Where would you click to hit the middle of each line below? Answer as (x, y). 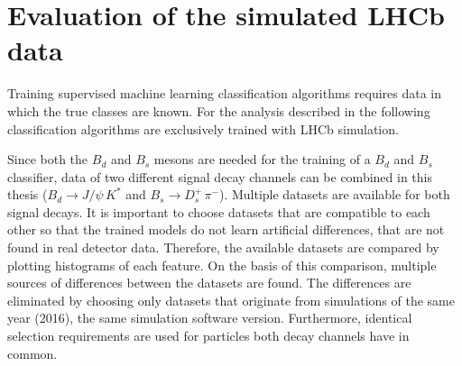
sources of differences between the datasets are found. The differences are (209, 283)
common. (32, 353)
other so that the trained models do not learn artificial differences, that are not (226, 229)
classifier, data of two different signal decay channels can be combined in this (220, 176)
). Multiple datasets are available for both (334, 194)
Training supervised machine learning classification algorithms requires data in (225, 93)
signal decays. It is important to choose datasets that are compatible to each (219, 211)
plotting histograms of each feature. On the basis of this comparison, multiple (222, 265)
